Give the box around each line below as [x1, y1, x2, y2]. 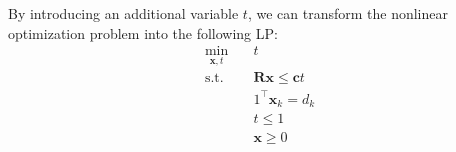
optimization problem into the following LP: [8, 22, 278, 43]
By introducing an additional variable [8, 3, 239, 23]
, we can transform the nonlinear [247, 3, 448, 23]
